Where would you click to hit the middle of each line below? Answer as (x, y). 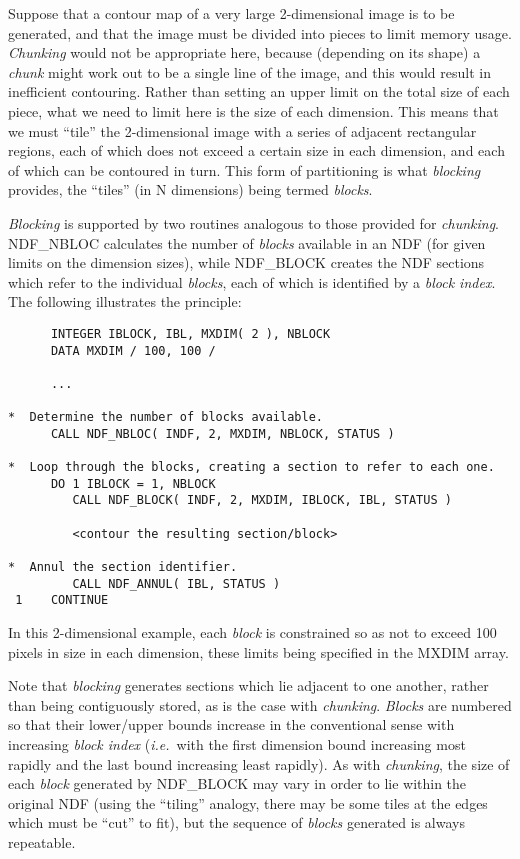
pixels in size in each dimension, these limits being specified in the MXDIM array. (258, 651)
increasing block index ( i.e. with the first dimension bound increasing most (237, 744)
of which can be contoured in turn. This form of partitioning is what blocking (244, 169)
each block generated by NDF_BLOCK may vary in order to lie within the (237, 783)
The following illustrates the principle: (125, 301)
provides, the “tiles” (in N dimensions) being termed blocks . (190, 189)
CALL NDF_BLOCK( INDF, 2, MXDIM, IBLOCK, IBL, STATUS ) (262, 500)
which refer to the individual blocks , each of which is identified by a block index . (252, 281)
